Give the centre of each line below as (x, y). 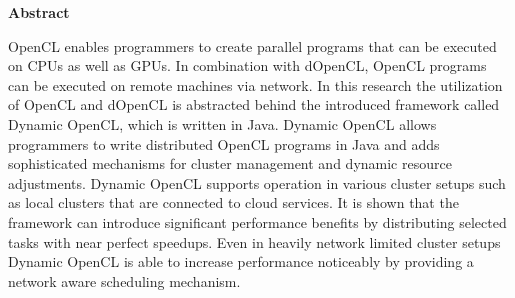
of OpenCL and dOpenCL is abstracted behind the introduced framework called (254, 104)
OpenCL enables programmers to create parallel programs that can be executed (252, 45)
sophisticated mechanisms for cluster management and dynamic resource (230, 163)
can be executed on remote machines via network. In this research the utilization (255, 84)
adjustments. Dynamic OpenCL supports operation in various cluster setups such (257, 182)
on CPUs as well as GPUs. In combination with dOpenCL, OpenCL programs (247, 65)
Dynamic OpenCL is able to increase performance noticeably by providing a (241, 261)
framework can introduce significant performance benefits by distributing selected (257, 221)
